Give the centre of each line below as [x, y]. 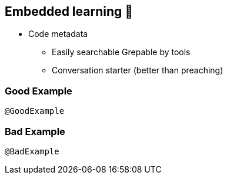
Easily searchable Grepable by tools [121, 52]
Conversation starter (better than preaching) [138, 70]
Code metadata [58, 34]
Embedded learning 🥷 [69, 11]
